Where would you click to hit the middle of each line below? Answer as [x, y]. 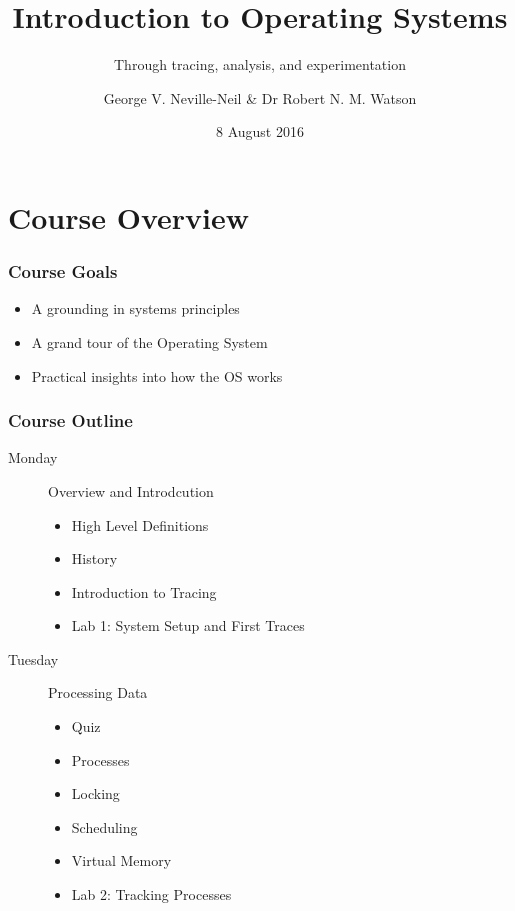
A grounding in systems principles [135, 308]
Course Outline [70, 420]
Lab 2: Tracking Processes [151, 894]
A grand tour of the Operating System [149, 341]
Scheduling [104, 826]
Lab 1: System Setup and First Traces [188, 625]
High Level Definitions [140, 524]
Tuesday [33, 658]
